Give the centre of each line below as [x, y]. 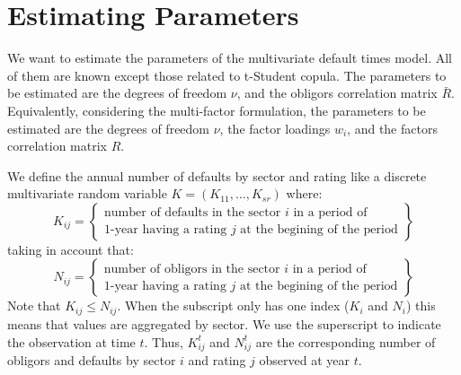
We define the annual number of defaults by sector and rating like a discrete [217, 175]
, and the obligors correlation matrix [337, 93]
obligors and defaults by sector [92, 360]
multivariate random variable [87, 193]
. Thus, [164, 341]
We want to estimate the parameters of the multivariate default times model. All [230, 58]
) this [421, 305]
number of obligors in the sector [192, 269]
